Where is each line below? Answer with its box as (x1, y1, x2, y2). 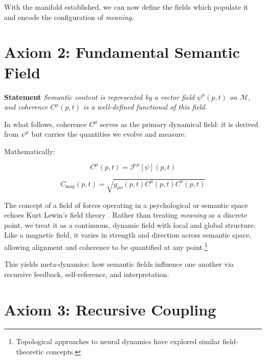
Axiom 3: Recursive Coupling (4, 299, 216, 320)
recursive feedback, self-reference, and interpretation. (4, 268, 169, 279)
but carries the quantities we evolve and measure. (31, 129, 187, 139)
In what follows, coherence (4, 118, 87, 129)
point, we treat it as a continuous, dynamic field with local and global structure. (4, 219, 256, 230)
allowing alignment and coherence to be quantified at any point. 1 (4, 240, 208, 252)
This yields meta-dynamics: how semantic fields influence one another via (4, 259, 234, 269)
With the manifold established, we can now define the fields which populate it (4, 2, 249, 12)
